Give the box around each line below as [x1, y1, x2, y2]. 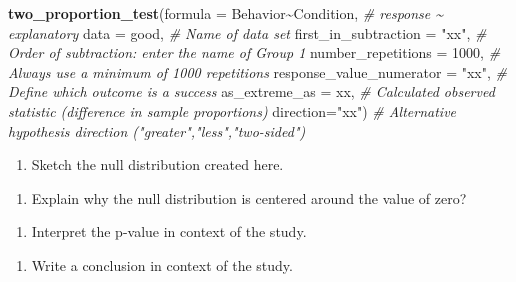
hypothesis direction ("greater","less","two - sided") [8, 120, 306, 141]
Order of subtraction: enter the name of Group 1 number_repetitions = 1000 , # [8, 42, 501, 63]
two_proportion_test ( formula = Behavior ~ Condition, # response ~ [8, 3, 444, 23]
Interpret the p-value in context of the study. [31, 221, 307, 242]
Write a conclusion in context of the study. [31, 254, 293, 275]
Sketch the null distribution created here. [31, 154, 284, 175]
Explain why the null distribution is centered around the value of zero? [31, 187, 467, 208]
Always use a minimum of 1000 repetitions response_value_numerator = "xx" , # [8, 61, 507, 82]
